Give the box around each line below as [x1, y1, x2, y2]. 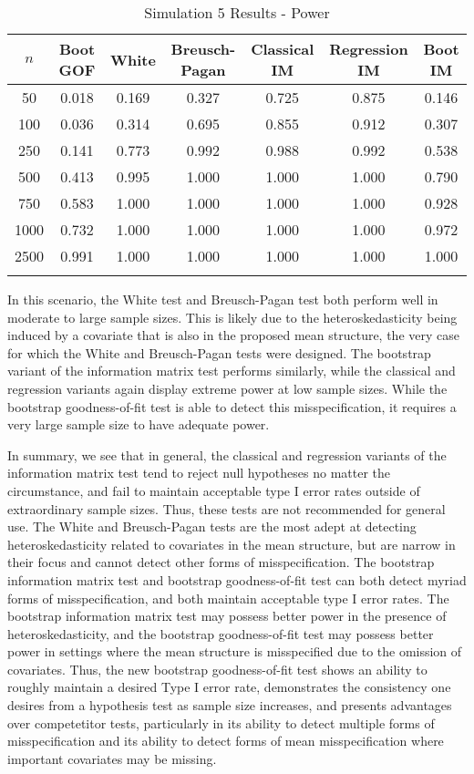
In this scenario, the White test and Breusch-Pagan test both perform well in [7, 290, 438, 308]
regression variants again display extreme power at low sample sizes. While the [7, 378, 448, 397]
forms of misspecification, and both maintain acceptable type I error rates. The [7, 588, 449, 607]
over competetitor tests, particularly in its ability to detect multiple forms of [7, 713, 435, 732]
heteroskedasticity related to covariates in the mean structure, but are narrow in [7, 534, 456, 553]
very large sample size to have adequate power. [7, 415, 270, 434]
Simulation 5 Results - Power [144, 2, 330, 23]
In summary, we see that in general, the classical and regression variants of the [7, 445, 447, 464]
